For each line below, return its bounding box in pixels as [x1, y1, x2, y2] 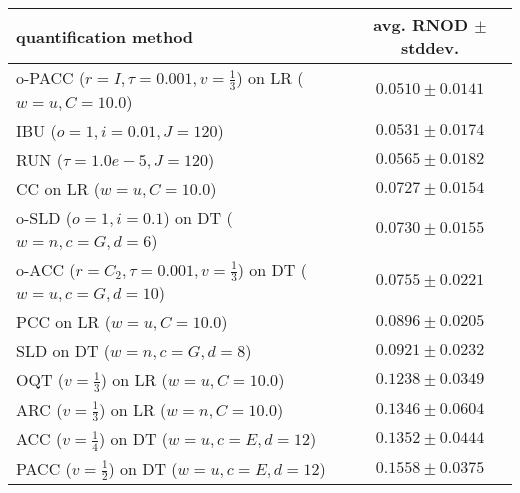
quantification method [16, 24, 194, 48]
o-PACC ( [16, 66, 86, 89]
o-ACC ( [16, 257, 76, 281]
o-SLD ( [16, 205, 73, 229]
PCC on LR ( [16, 310, 111, 334]
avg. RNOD [373, 13, 469, 36]
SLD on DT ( [16, 339, 111, 363]
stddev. [400, 36, 460, 59]
